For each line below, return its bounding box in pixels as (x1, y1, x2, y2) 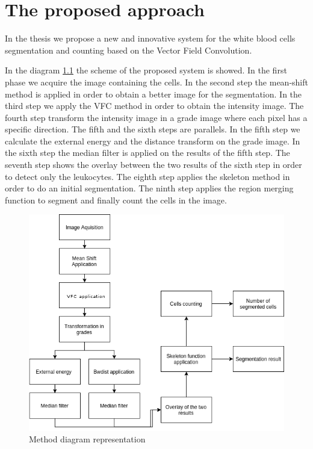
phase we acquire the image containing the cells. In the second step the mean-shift (5, 75, 308, 88)
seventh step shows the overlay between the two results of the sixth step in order (5, 158, 302, 171)
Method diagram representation (29, 433, 146, 445)
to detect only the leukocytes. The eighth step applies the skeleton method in (5, 170, 290, 182)
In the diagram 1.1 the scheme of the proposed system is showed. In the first (5, 64, 287, 76)
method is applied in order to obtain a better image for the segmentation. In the (5, 87, 302, 100)
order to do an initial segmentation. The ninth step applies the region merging (5, 182, 294, 194)
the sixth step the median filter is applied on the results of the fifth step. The (5, 146, 290, 159)
